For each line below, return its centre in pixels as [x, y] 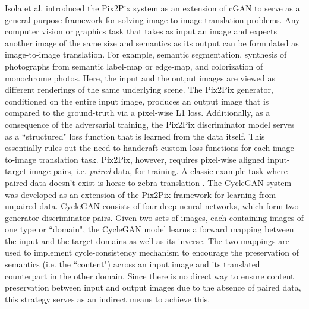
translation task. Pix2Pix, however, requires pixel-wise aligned [152, 159]
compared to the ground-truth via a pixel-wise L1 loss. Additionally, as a [138, 113]
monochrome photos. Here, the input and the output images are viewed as [140, 78]
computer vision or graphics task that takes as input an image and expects [141, 31]
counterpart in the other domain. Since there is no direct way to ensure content [149, 275]
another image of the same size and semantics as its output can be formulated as [152, 42]
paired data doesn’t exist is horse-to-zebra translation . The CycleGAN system [148, 182]
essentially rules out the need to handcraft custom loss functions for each [138, 148]
